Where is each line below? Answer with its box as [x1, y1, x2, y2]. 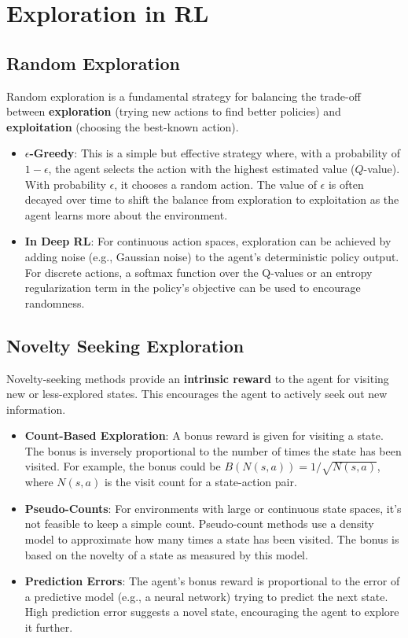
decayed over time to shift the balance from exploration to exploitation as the [24, 191, 399, 208]
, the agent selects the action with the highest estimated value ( [48, 160, 355, 176]
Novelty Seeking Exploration [6, 333, 244, 357]
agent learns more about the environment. [24, 206, 228, 223]
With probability [24, 175, 106, 192]
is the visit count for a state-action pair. [104, 474, 297, 490]
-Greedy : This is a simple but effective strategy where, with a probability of [29, 145, 400, 161]
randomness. [24, 294, 85, 311]
